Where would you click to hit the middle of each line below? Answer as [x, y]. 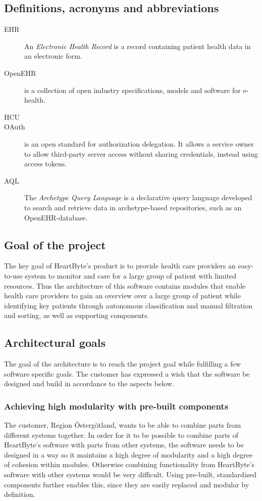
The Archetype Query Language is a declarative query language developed [138, 197]
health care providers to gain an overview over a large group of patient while [122, 295]
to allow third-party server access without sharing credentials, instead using [141, 153]
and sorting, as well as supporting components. [77, 315]
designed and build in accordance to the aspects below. [89, 383]
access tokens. [46, 164]
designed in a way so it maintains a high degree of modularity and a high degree [128, 454]
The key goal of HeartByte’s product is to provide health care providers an [120, 266]
